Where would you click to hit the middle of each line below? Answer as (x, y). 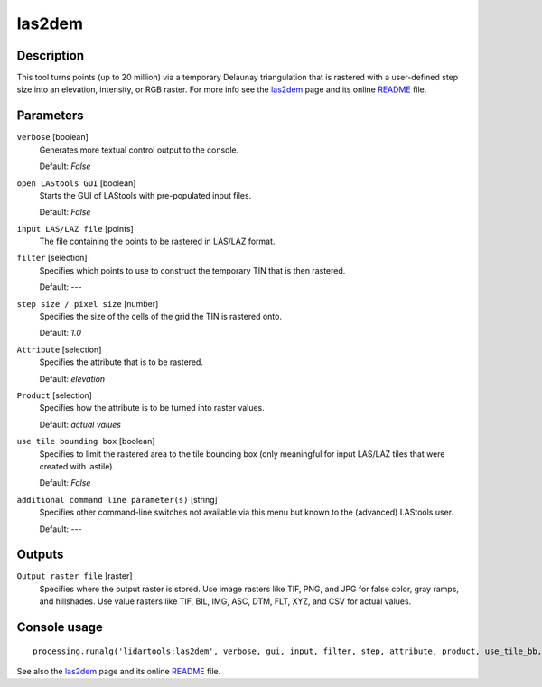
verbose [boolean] (53, 137)
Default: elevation (72, 378)
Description (51, 56)
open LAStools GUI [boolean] (76, 183)
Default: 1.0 (60, 333)
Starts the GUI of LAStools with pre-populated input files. (145, 195)
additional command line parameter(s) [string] (117, 499)
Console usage (60, 627)
